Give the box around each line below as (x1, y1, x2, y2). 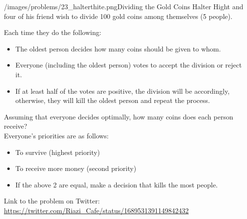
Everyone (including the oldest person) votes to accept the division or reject (15, 60, 242, 70)
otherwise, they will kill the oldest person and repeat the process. (15, 95, 210, 105)
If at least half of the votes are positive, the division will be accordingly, (15, 85, 230, 96)
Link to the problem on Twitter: (4, 196, 100, 206)
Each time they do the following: (4, 27, 102, 37)
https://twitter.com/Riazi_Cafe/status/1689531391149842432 (4, 205, 189, 215)
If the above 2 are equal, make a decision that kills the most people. (15, 179, 218, 189)
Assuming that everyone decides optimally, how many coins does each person (4, 111, 233, 121)
